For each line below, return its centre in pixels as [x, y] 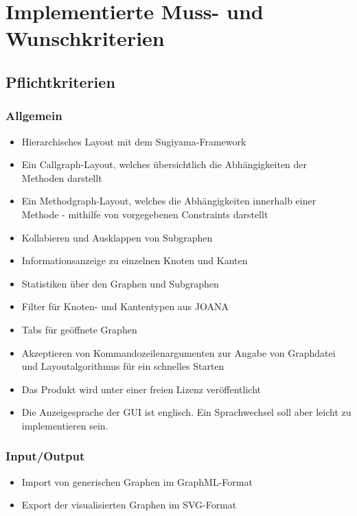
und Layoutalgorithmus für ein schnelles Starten [123, 366]
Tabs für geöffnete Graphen [79, 329]
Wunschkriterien [85, 38]
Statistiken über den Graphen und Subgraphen [120, 283]
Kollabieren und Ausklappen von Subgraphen [117, 237]
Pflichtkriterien [60, 81]
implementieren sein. [65, 425]
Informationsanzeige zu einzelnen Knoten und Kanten [135, 260]
